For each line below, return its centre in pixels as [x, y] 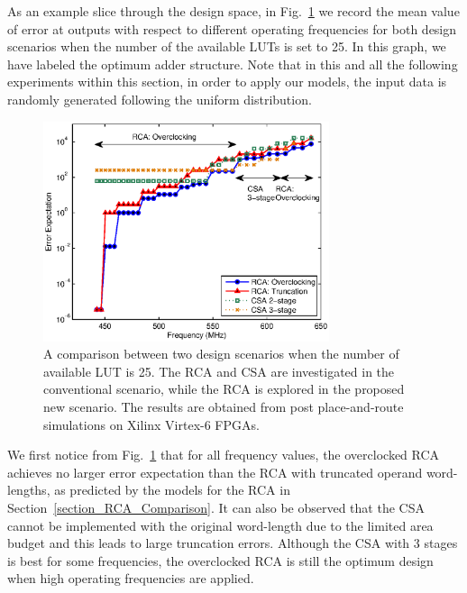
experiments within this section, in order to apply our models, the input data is [227, 82]
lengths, [29, 490]
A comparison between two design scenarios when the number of [221, 354]
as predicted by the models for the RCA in [172, 490]
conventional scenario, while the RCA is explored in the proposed [224, 389]
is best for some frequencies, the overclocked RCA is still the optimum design [220, 560]
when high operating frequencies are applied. [131, 578]
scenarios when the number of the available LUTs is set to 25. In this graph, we [227, 46]
